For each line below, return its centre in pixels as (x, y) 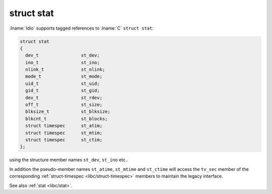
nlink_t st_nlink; (65, 70)
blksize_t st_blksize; (68, 112)
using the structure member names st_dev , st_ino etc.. (69, 160)
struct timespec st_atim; (64, 126)
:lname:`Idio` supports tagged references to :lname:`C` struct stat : (81, 28)
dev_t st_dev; (63, 56)
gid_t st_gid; (63, 91)
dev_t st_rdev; (64, 98)
